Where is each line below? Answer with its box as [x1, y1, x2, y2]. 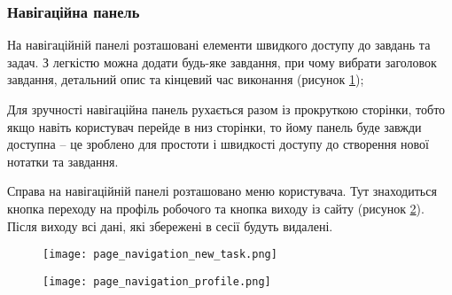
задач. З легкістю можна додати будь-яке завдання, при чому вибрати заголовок [7, 52, 437, 71]
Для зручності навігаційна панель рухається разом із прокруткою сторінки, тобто [7, 100, 446, 118]
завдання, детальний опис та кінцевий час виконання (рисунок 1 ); [7, 70, 364, 89]
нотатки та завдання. [7, 151, 119, 170]
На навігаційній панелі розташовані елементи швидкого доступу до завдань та [7, 35, 431, 54]
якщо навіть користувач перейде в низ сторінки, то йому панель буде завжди [7, 117, 422, 136]
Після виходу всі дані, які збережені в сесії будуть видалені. [7, 216, 333, 235]
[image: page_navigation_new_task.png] [43, 248, 277, 261]
